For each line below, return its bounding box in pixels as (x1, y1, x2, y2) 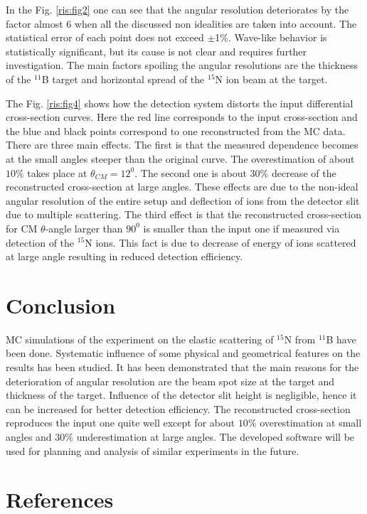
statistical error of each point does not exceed (6, 30, 204, 45)
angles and (6, 429, 52, 444)
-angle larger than (45, 220, 123, 235)
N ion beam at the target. (215, 71, 328, 86)
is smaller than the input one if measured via (143, 220, 340, 235)
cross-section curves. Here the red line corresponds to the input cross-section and (6, 109, 358, 124)
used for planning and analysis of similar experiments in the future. (6, 443, 299, 458)
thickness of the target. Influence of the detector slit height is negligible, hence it (6, 387, 357, 402)
